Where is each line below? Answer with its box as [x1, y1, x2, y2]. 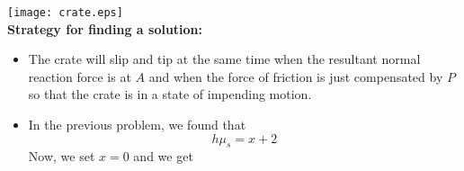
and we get [133, 147, 193, 166]
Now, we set [28, 147, 95, 166]
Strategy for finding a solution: [7, 19, 203, 38]
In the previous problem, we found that [28, 115, 246, 134]
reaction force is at [28, 67, 131, 85]
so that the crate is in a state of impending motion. [28, 85, 312, 103]
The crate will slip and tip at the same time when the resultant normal [28, 49, 421, 68]
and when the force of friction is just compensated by [148, 67, 443, 85]
